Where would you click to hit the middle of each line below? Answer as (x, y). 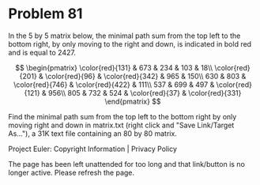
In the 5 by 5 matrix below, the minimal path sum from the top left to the (124, 36)
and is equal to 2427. (42, 52)
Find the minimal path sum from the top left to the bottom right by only (122, 116)
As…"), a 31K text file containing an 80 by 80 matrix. (93, 133)
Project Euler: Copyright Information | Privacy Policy (93, 149)
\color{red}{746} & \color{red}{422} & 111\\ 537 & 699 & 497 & (114, 85)
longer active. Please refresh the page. (72, 172)
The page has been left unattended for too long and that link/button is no (126, 164)
